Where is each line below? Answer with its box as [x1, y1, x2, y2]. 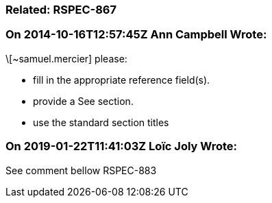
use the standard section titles [33, 116, 169, 128]
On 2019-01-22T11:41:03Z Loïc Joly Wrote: [5, 139, 237, 154]
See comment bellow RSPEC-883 [5, 164, 157, 176]
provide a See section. [33, 95, 134, 107]
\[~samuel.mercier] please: [5, 52, 127, 64]
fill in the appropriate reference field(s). [33, 73, 210, 86]
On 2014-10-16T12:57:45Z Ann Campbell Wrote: [5, 27, 267, 42]
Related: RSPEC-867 [5, 3, 116, 16]
